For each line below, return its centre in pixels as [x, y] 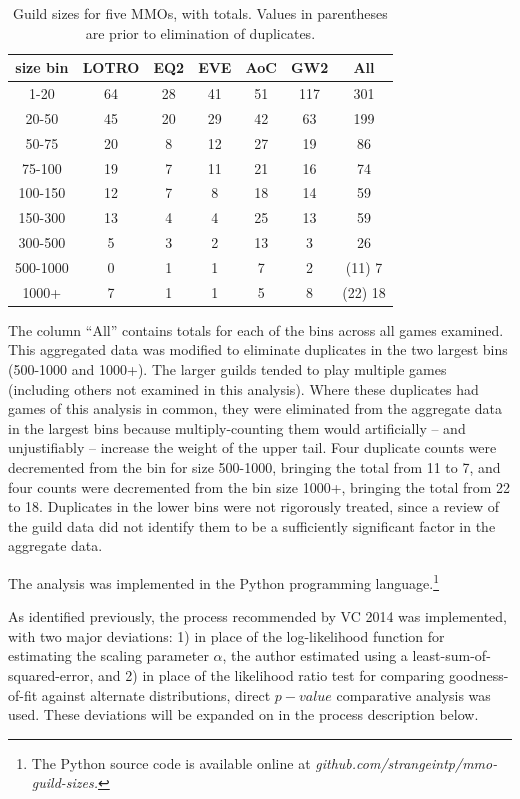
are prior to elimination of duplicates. [200, 32]
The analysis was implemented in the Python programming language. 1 [224, 581]
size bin [42, 67]
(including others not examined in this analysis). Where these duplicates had [243, 388]
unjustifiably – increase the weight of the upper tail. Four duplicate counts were [252, 447]
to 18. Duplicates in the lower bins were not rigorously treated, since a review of [254, 506]
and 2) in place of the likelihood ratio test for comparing [271, 675]
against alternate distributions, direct [156, 694]
